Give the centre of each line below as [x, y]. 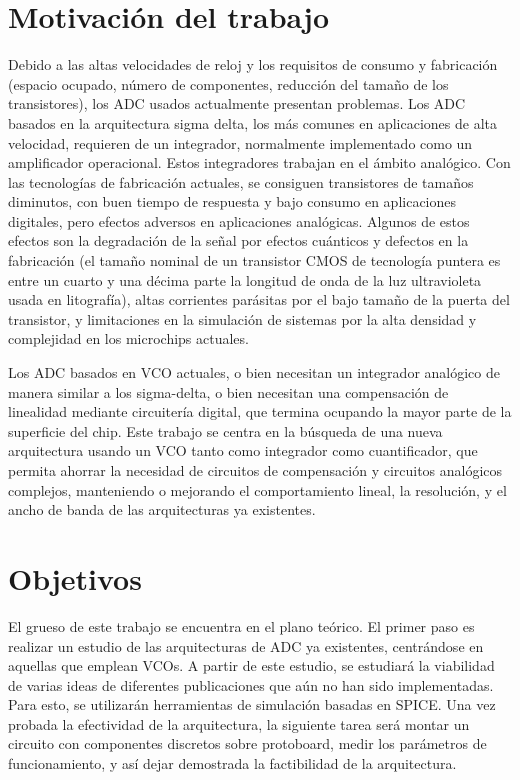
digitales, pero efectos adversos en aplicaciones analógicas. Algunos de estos [239, 220]
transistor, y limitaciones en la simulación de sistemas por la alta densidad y [242, 318]
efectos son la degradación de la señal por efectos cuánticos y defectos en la [238, 240]
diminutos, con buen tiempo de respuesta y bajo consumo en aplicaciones [232, 201]
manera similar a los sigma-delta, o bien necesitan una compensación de [228, 391]
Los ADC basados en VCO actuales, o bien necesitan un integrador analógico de [254, 372]
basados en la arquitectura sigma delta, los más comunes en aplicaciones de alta [253, 122]
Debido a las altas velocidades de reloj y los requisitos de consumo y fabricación [253, 64]
